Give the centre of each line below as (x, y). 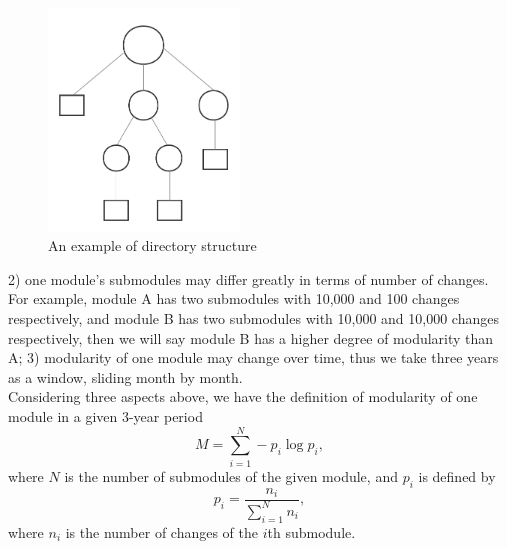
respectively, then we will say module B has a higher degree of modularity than (251, 337)
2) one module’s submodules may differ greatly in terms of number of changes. (248, 278)
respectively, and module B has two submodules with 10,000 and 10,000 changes (253, 318)
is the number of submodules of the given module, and (231, 475)
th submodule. (311, 531)
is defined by (457, 475)
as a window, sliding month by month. (125, 376)
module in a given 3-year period (105, 416)
